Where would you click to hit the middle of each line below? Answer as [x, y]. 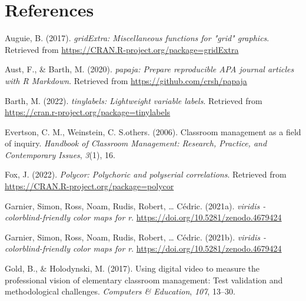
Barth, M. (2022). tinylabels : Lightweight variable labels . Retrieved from [134, 100]
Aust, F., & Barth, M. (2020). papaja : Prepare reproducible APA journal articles [149, 69]
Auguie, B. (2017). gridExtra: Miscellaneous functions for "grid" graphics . [137, 38]
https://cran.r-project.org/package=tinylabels [88, 112]
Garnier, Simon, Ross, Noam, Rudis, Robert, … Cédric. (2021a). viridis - [135, 205]
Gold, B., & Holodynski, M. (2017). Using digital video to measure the [132, 268]
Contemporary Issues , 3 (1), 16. [60, 154]
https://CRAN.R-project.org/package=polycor [89, 186]
